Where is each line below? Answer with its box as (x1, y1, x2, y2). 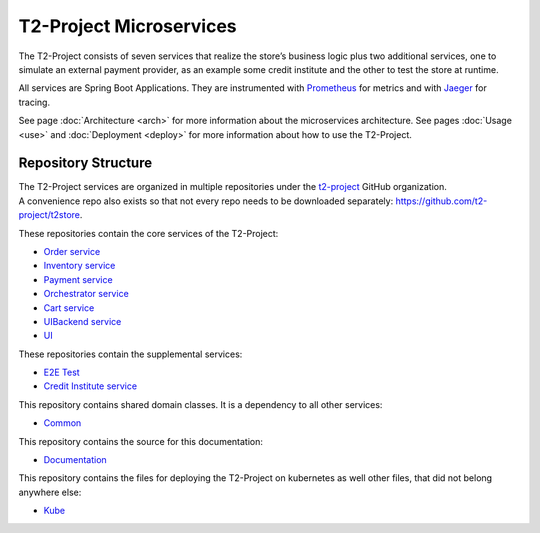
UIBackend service (43, 315, 122, 327)
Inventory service (43, 260, 116, 272)
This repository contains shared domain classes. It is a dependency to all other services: (18, 398, 383, 410)
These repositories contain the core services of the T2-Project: (18, 227, 279, 239)
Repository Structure (18, 155, 153, 172)
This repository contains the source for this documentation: (18, 435, 264, 447)
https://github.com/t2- (395, 195, 488, 207)
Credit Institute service (43, 380, 138, 392)
